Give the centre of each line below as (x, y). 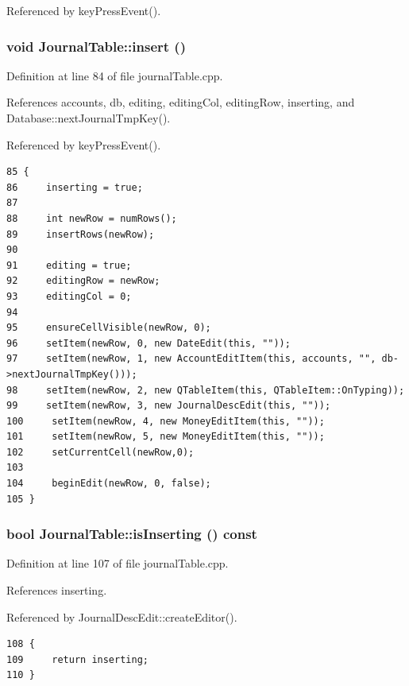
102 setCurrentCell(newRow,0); (100, 452)
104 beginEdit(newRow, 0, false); (109, 484)
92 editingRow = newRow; (83, 281)
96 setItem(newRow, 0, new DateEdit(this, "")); (149, 343)
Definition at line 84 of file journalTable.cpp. (115, 75)
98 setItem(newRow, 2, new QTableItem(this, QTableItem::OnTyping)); (206, 390)
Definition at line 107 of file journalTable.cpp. (118, 563)
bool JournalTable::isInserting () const (132, 534)
